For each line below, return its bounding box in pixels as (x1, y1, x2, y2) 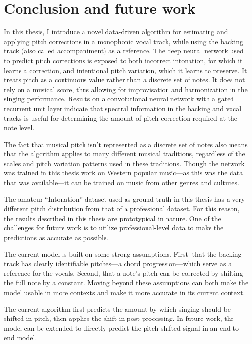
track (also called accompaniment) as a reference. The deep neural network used (4, 46, 244, 56)
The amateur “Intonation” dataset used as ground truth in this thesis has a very (4, 194, 245, 204)
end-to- (220, 322, 241, 333)
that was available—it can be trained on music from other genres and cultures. (4, 177, 239, 188)
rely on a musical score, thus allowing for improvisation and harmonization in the (4, 84, 248, 94)
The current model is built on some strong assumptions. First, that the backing (4, 248, 242, 259)
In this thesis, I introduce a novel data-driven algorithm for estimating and (4, 26, 228, 37)
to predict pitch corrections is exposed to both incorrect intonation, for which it (4, 55, 243, 65)
